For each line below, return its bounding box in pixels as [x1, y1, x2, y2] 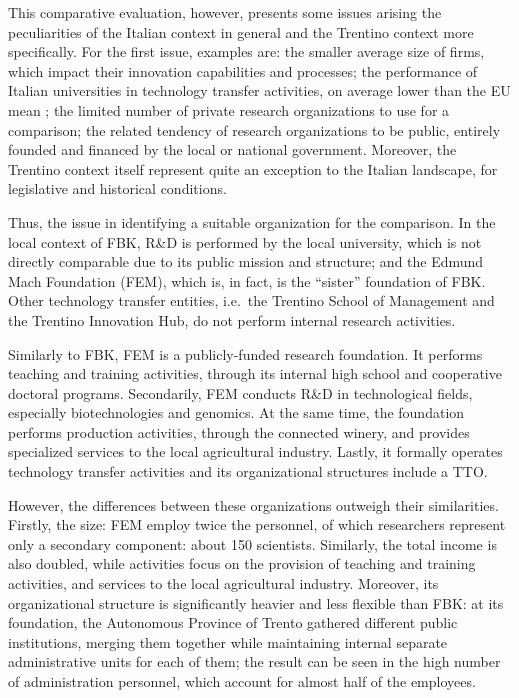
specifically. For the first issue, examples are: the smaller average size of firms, [8, 41, 485, 62]
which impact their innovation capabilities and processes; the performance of [8, 60, 478, 81]
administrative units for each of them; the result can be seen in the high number [8, 651, 501, 672]
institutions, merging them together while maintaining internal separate [8, 631, 448, 652]
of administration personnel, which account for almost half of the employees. [8, 671, 476, 691]
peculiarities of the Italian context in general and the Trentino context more [8, 21, 474, 42]
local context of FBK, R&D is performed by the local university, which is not [8, 231, 482, 252]
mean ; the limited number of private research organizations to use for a [8, 99, 450, 120]
